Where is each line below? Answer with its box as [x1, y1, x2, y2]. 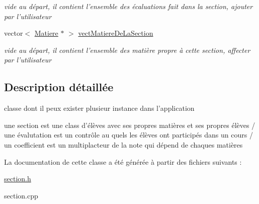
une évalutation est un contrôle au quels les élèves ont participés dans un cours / [4, 129, 253, 140]
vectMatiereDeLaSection [78, 28, 153, 38]
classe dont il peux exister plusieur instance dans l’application [4, 103, 195, 113]
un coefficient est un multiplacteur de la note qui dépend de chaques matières [4, 139, 243, 150]
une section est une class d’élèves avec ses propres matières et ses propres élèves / [4, 119, 255, 130]
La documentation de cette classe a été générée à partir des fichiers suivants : [4, 156, 242, 167]
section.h [4, 173, 31, 184]
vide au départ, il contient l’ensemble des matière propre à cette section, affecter [4, 44, 250, 55]
